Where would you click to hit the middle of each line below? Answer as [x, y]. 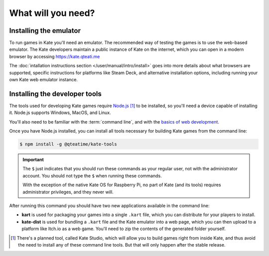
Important [33, 160]
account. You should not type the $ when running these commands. [92, 176]
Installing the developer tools [56, 94]
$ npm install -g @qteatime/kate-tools [68, 144]
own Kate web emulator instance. [44, 80]
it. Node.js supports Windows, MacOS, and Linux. [60, 113]
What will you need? [52, 13]
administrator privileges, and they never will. [68, 192]
